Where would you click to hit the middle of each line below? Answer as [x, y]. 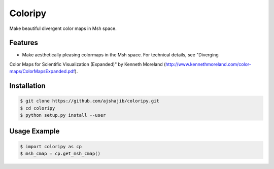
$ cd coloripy [38, 108]
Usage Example [35, 131]
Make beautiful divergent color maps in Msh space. [63, 28]
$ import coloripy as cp [51, 146]
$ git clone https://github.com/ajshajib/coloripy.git [90, 101]
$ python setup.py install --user [63, 115]
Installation [27, 86]
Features [24, 43]
